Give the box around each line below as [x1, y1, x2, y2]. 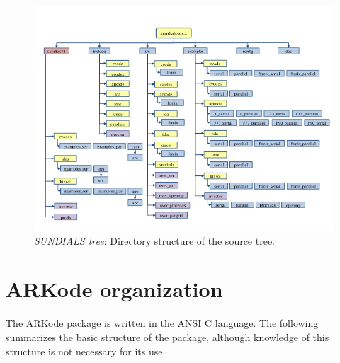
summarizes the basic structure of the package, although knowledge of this [6, 329, 329, 344]
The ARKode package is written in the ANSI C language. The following [6, 316, 319, 330]
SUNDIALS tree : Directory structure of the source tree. [34, 233, 276, 248]
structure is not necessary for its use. [6, 343, 166, 358]
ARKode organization [6, 275, 223, 304]
